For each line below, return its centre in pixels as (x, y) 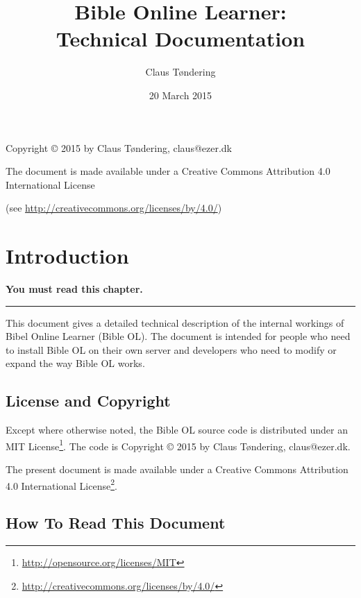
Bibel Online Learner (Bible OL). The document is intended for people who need (178, 336)
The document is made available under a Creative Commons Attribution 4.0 (168, 171)
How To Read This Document (116, 523)
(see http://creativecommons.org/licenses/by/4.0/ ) (114, 208)
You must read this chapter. (74, 289)
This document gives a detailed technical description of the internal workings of (175, 322)
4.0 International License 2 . (61, 484)
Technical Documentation (180, 39)
